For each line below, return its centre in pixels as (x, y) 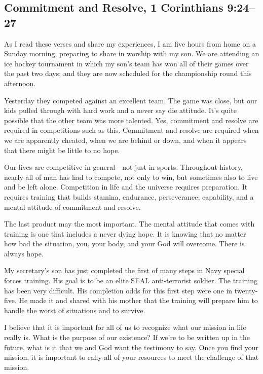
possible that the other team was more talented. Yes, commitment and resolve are (131, 120)
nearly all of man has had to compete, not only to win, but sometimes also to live (131, 177)
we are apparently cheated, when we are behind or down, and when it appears (125, 140)
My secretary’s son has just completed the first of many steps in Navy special (124, 270)
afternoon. (20, 83)
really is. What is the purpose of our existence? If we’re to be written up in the (127, 337)
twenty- (246, 290)
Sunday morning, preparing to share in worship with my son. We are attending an (132, 53)
